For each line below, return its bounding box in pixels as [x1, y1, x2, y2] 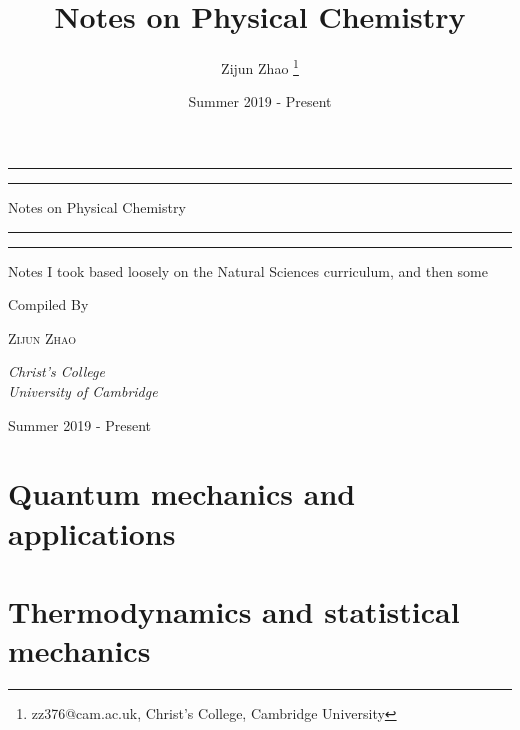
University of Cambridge [8, 380, 158, 401]
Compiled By [8, 294, 89, 315]
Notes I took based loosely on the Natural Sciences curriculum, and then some [8, 260, 488, 281]
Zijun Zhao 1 [221, 55, 299, 78]
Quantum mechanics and [8, 473, 356, 514]
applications [8, 512, 176, 553]
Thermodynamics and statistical [8, 590, 460, 631]
